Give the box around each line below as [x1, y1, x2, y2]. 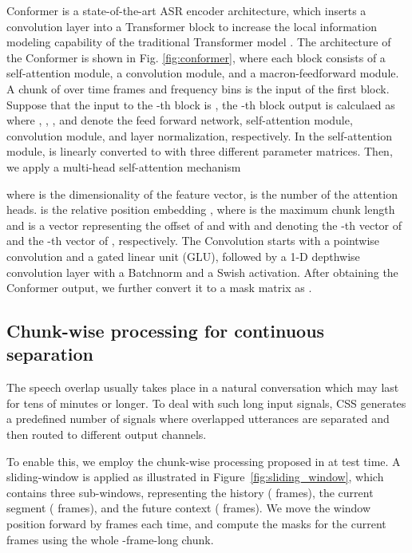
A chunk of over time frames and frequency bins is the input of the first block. [6, 80, 390, 97]
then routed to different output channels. [6, 426, 207, 443]
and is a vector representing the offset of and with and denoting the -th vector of [6, 216, 402, 233]
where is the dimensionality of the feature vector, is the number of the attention [6, 185, 398, 202]
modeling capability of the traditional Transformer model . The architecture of [6, 34, 391, 50]
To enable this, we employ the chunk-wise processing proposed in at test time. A [6, 452, 401, 469]
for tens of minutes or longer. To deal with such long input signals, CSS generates [6, 394, 406, 411]
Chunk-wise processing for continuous [6, 318, 325, 343]
